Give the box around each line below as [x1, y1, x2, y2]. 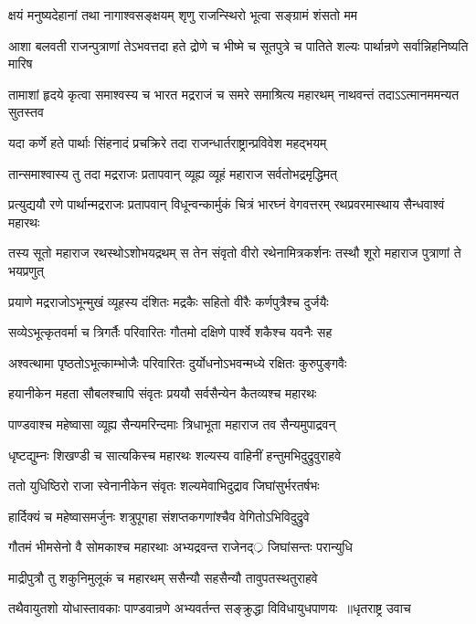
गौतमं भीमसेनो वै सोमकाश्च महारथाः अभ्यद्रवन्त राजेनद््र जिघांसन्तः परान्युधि [8, 537, 353, 556]
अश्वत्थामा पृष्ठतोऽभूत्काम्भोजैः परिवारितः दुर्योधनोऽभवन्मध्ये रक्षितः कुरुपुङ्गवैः [8, 353, 347, 372]
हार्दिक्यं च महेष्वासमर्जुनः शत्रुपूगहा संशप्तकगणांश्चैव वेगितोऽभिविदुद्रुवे [8, 506, 310, 525]
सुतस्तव [8, 102, 44, 122]
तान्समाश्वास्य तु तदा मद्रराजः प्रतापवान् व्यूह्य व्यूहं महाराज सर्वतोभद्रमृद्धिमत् [8, 164, 337, 183]
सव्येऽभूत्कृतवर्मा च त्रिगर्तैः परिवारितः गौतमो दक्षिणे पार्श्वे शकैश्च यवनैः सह [8, 323, 333, 342]
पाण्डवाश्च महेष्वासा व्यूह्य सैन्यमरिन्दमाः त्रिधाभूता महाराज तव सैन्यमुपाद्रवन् [8, 414, 336, 433]
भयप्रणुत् [8, 260, 44, 280]
